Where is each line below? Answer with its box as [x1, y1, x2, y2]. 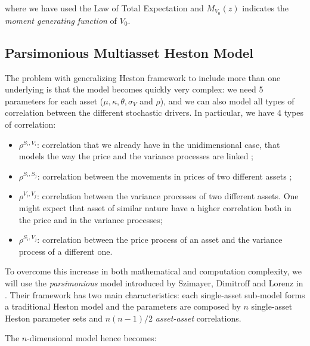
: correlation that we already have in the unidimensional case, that [36, 138, 280, 150]
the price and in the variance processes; [18, 213, 163, 225]
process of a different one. [18, 245, 113, 257]
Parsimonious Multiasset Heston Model [5, 43, 253, 61]
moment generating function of [5, 14, 117, 26]
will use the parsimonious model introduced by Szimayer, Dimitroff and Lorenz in [5, 276, 303, 289]
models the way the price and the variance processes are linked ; [18, 150, 253, 162]
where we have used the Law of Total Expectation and [5, 2, 204, 14]
